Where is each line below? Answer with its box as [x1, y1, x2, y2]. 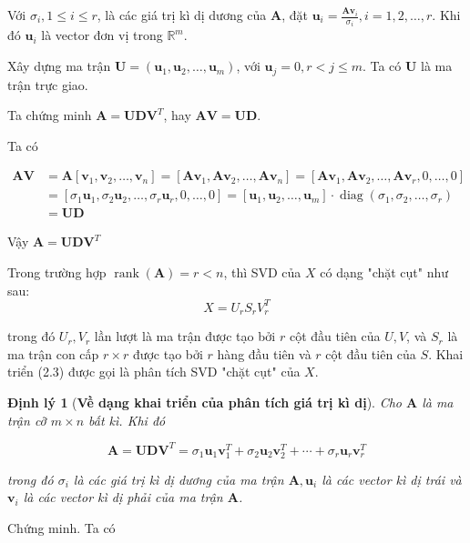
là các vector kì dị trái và [322, 469, 462, 488]
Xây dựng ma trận [7, 56, 111, 75]
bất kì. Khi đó [88, 410, 166, 429]
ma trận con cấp [7, 344, 99, 363]
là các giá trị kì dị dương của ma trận [73, 469, 284, 488]
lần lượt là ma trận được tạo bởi [94, 327, 276, 346]
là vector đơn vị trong [41, 25, 163, 45]
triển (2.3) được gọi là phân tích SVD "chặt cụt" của [7, 362, 301, 381]
